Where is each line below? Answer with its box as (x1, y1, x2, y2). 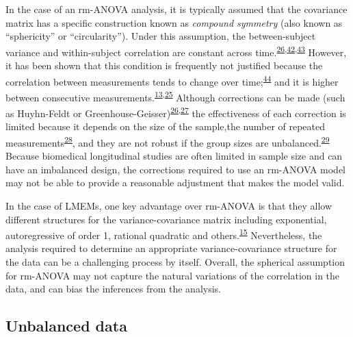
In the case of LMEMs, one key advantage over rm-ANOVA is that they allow (5, 199, 332, 212)
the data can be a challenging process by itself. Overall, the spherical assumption (5, 255, 345, 269)
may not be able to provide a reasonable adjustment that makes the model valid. (5, 175, 345, 190)
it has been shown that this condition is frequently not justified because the (5, 58, 323, 73)
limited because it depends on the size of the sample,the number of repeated (5, 119, 326, 134)
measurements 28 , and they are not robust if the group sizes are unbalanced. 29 (5, 133, 330, 149)
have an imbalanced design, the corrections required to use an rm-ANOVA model (5, 162, 346, 176)
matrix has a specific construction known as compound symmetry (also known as (5, 15, 343, 29)
